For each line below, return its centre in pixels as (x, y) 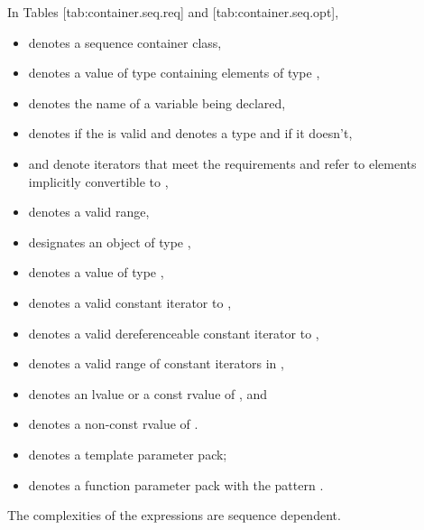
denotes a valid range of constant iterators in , (156, 363)
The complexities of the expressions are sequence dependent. (174, 515)
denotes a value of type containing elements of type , (174, 73)
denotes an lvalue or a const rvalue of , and (148, 393)
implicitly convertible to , (98, 181)
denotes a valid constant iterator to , (130, 302)
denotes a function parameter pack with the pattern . (176, 484)
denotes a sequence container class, (125, 42)
